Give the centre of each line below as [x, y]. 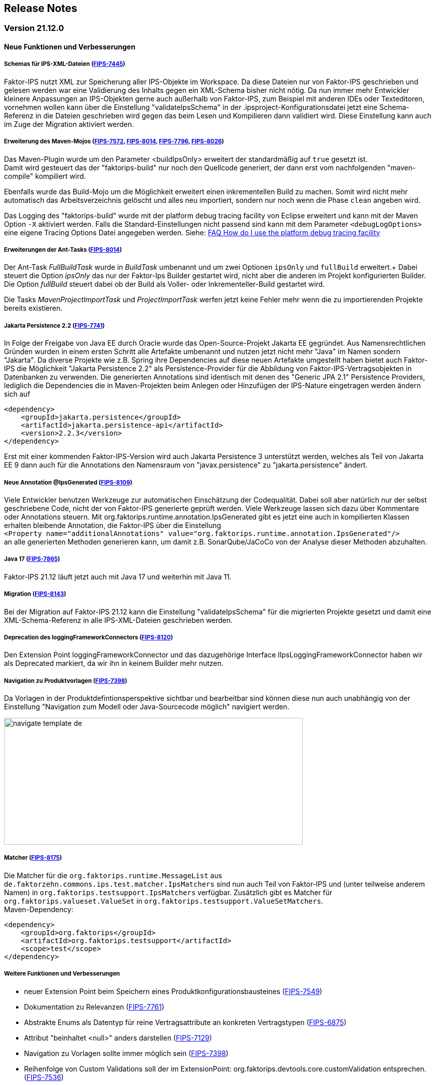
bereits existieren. [33, 308]
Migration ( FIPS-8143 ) [35, 594]
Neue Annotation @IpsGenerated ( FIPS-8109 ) [68, 482]
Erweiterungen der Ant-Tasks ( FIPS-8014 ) [63, 250]
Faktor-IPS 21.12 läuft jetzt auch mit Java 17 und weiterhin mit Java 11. [118, 576]
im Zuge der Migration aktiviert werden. [69, 124]
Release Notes [41, 8]
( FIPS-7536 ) [44, 1077]
